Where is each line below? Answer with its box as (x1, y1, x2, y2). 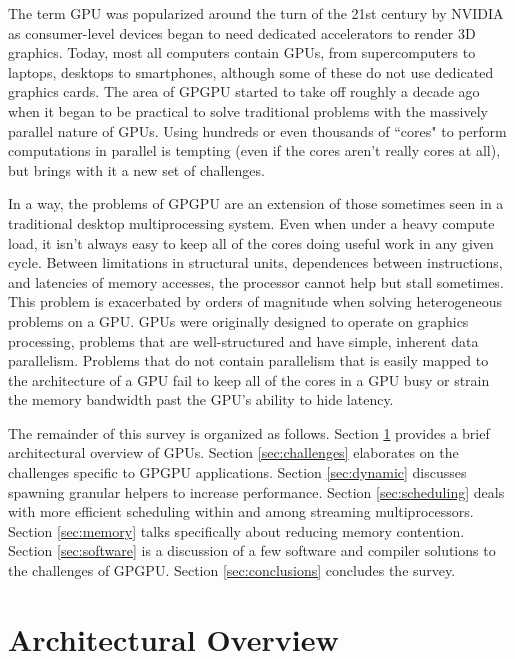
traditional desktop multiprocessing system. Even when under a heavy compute (8, 212, 495, 233)
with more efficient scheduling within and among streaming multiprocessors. (8, 501, 474, 522)
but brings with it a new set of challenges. (8, 159, 265, 180)
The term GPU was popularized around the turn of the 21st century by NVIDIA (8, 3, 504, 23)
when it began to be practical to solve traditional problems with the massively (8, 100, 488, 121)
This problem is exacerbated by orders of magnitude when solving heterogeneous (8, 291, 503, 312)
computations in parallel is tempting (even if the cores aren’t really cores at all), (8, 140, 501, 161)
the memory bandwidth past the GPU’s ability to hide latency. (8, 389, 394, 410)
